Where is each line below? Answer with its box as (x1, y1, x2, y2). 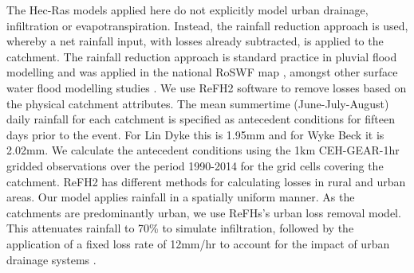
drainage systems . (6, 251, 97, 267)
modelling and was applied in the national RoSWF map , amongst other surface (6, 64, 398, 80)
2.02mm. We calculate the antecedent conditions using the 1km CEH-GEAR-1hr (6, 142, 400, 158)
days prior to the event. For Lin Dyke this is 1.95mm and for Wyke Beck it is (6, 126, 384, 142)
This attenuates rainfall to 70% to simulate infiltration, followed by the (6, 220, 354, 236)
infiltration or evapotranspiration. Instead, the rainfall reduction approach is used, (6, 17, 408, 33)
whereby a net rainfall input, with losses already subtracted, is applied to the (6, 33, 384, 49)
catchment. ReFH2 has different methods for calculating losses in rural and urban (6, 173, 406, 189)
